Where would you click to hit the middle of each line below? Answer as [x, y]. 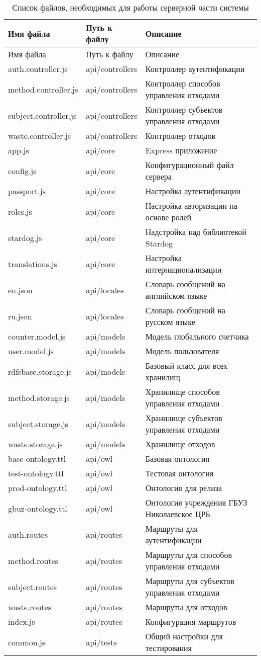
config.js [22, 171]
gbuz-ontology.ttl [38, 508]
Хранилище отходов [180, 444]
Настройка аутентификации [193, 191]
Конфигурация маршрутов [191, 622]
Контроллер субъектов [184, 109]
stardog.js [25, 237]
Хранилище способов [182, 392]
